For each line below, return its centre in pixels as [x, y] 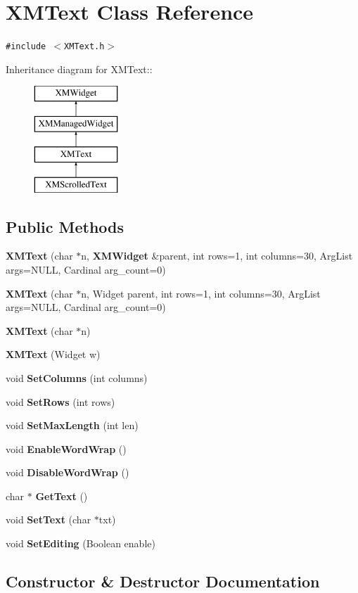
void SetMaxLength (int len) [72, 425]
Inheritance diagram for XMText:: [79, 69]
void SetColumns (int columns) [77, 377]
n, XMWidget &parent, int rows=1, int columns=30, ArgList [217, 256]
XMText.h [84, 47]
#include [26, 47]
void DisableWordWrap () [68, 472]
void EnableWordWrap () [66, 448]
